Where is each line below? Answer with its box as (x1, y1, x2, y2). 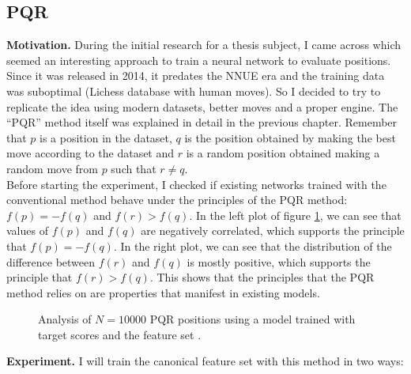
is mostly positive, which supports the (187, 253, 371, 270)
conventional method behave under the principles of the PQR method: (6, 191, 348, 208)
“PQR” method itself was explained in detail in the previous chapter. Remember (6, 114, 398, 130)
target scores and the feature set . (38, 326, 202, 342)
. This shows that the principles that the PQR (149, 269, 375, 285)
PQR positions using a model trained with (149, 311, 356, 327)
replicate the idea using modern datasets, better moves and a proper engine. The (6, 98, 398, 115)
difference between (6, 253, 96, 270)
